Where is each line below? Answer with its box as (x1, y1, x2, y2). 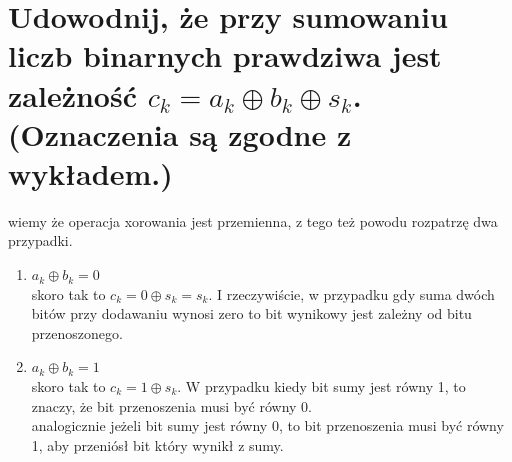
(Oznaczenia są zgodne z (8, 113, 352, 154)
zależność (8, 74, 137, 115)
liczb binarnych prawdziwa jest (8, 35, 442, 76)
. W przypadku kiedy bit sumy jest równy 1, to (177, 376, 466, 397)
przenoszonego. (31, 322, 123, 343)
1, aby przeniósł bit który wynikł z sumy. (31, 434, 284, 455)
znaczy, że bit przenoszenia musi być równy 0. (31, 395, 312, 416)
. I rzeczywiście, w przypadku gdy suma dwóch (208, 283, 495, 304)
